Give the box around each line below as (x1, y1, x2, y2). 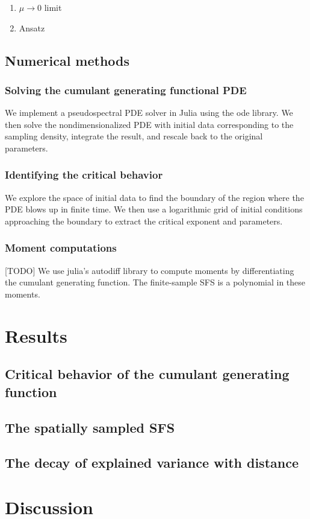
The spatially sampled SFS (5, 418, 175, 436)
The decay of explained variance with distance (5, 453, 299, 472)
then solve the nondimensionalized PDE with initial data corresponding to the (5, 118, 294, 130)
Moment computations (5, 240, 117, 255)
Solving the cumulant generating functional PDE (5, 82, 247, 97)
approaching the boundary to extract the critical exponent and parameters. (5, 214, 283, 227)
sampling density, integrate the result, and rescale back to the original (5, 130, 263, 142)
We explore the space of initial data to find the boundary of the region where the (5, 191, 304, 203)
